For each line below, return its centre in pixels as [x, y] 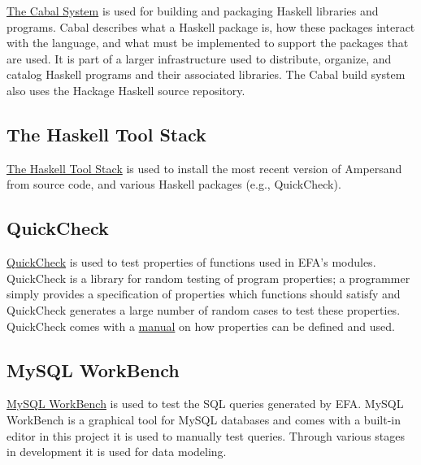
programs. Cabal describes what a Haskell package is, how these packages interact [211, 26]
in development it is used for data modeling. [117, 452]
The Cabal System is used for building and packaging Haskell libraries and [193, 11]
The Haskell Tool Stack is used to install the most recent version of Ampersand [204, 168]
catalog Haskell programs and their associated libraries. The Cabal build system [206, 74]
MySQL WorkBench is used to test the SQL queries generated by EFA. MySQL [205, 404]
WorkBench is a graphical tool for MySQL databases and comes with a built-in [204, 419]
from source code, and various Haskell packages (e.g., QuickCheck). [174, 184]
